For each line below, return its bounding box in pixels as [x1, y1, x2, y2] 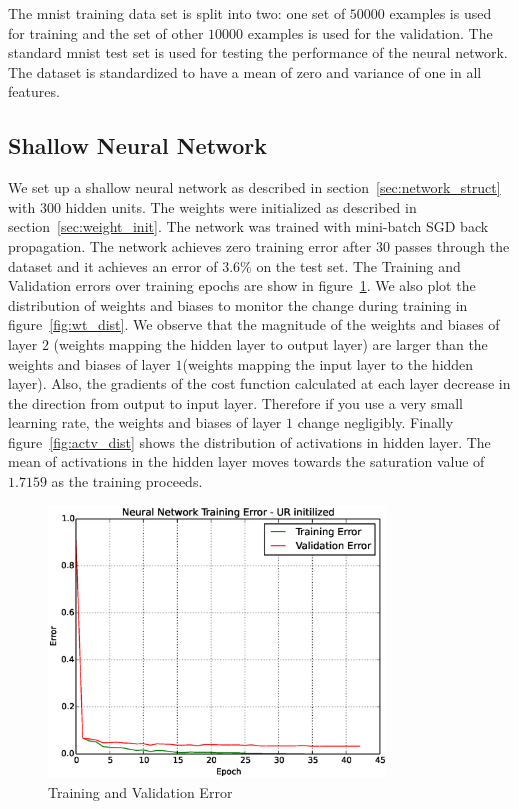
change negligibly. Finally [297, 412, 454, 433]
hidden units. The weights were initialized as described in [65, 196, 417, 217]
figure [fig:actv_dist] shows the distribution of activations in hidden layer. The [8, 431, 491, 452]
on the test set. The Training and [256, 255, 461, 276]
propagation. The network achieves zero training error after [8, 235, 372, 256]
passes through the [394, 235, 510, 256]
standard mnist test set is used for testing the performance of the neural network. [8, 42, 508, 63]
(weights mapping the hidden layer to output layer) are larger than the [53, 333, 488, 354]
